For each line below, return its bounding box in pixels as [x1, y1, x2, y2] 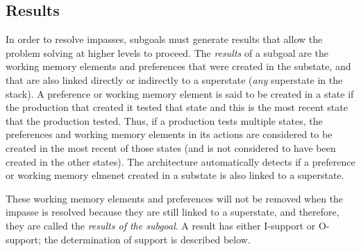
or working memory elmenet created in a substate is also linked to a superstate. [6, 168, 344, 182]
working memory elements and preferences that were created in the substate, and [6, 59, 351, 73]
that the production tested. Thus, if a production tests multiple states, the [6, 113, 323, 128]
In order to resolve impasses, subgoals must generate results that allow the [6, 32, 323, 46]
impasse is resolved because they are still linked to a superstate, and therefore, [6, 205, 339, 219]
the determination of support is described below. [44, 232, 251, 246]
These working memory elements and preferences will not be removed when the [6, 191, 344, 205]
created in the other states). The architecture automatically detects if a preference [6, 154, 355, 168]
